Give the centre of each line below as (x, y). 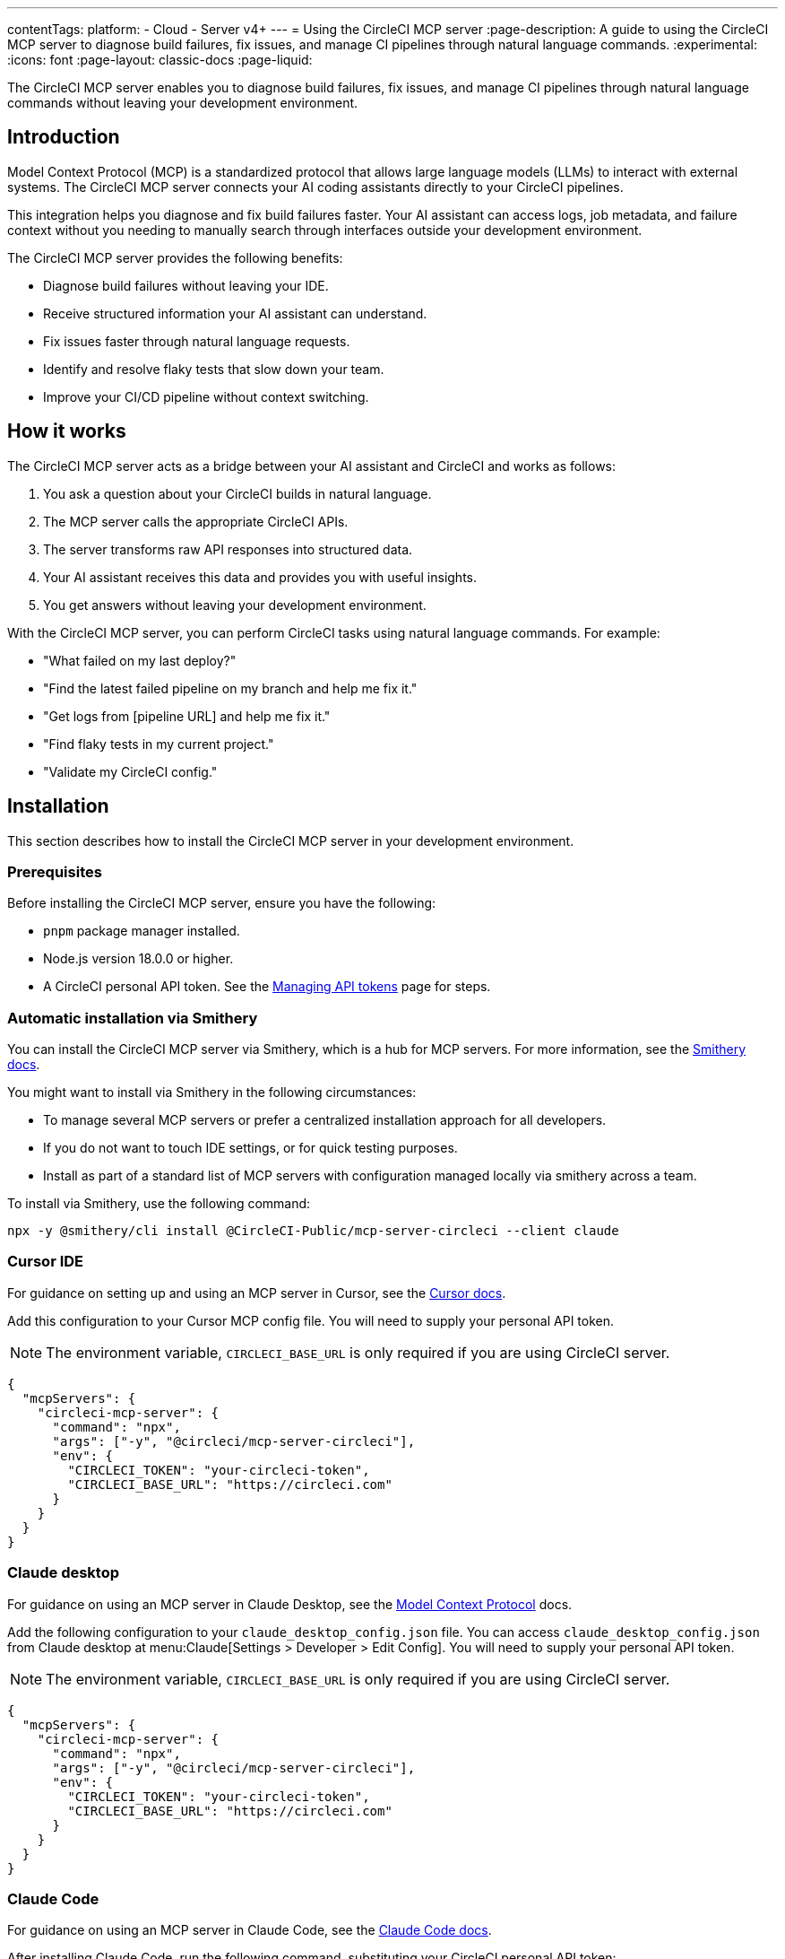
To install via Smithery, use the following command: (159, 1204)
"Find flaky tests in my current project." (159, 744)
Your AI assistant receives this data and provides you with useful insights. (260, 577)
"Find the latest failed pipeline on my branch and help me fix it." (230, 688)
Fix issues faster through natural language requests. (197, 341)
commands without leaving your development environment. (183, 103)
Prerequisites (55, 871)
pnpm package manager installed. (142, 931)
